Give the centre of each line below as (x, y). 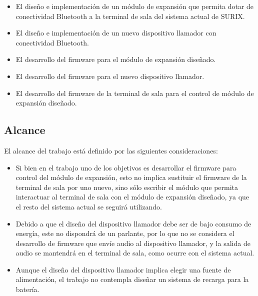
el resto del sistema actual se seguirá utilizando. (89, 206)
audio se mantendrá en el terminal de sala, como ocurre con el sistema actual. (135, 253)
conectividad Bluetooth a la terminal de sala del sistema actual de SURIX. (130, 16)
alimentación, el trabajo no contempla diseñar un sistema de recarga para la (132, 279)
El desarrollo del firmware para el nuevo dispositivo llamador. (110, 76)
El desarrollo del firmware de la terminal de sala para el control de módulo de (135, 93)
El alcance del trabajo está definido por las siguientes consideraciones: (111, 150)
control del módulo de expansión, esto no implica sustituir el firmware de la (131, 177)
